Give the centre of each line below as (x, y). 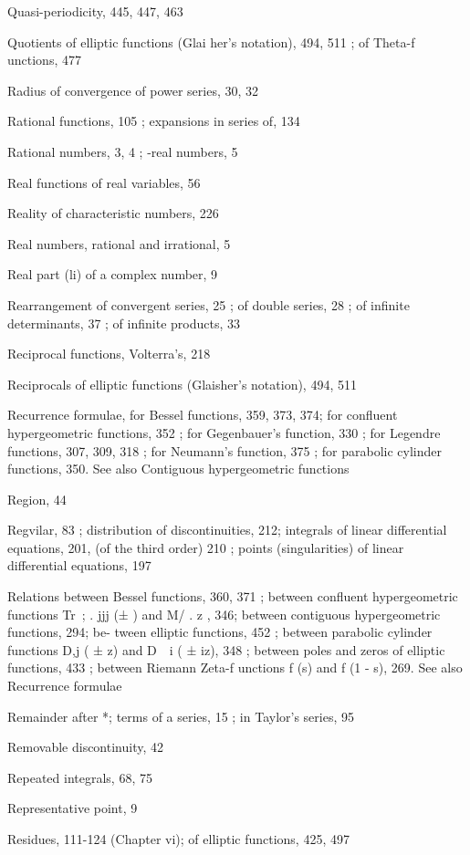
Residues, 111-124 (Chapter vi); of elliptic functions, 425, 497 (178, 839)
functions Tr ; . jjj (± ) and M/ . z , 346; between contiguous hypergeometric (224, 614)
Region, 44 (37, 499)
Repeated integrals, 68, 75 (80, 777)
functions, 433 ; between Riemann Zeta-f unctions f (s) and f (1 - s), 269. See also (235, 667)
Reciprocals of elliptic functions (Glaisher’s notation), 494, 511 (182, 384)
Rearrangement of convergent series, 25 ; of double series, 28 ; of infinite (209, 304)
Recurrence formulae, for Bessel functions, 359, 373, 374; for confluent (203, 415)
